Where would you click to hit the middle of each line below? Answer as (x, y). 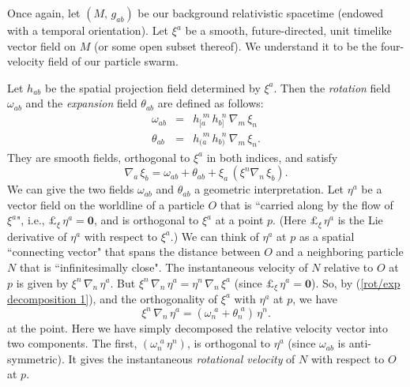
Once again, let (44, 13)
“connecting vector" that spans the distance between (134, 252)
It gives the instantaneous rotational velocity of (182, 358)
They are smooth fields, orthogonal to (99, 157)
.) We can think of (214, 236)
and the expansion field (81, 103)
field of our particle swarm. (113, 61)
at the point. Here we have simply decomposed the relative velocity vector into (198, 327)
